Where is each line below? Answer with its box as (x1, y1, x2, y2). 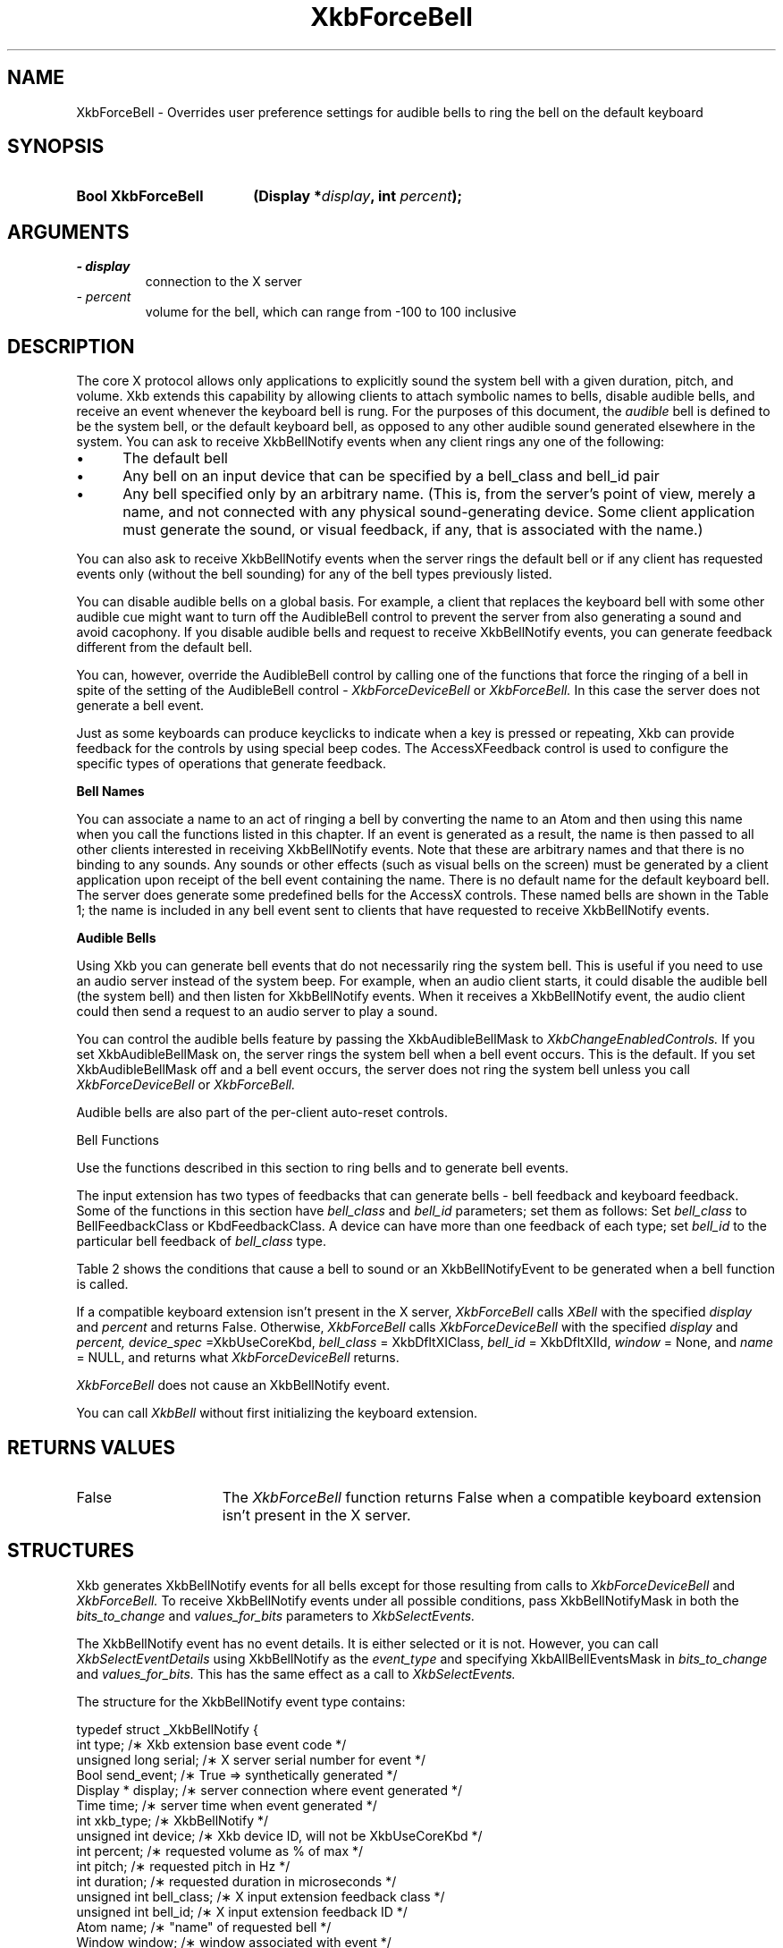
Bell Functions (76, 1132, 159, 1148)
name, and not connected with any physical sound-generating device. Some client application (122, 503, 755, 521)
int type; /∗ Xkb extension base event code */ (76, 1736, 347, 1752)
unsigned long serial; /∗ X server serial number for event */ (76, 1751, 425, 1767)
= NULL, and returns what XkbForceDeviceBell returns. (76, 1350, 400, 1366)
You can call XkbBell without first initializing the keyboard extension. (76, 1405, 478, 1421)
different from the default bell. (76, 639, 253, 656)
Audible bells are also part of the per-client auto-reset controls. (76, 1105, 449, 1121)
